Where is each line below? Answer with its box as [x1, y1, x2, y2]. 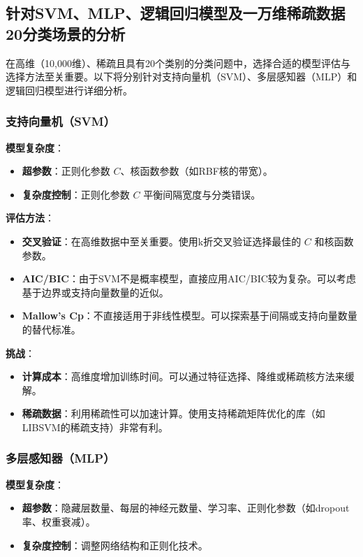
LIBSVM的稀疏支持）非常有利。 [22, 419, 168, 434]
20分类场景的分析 [6, 22, 126, 44]
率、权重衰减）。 [22, 514, 96, 528]
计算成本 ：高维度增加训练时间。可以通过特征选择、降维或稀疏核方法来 [22, 369, 345, 384]
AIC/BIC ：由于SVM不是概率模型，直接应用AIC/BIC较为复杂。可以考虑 [22, 271, 356, 286]
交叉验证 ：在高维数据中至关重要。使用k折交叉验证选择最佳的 [22, 233, 302, 248]
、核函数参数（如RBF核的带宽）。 [120, 164, 273, 178]
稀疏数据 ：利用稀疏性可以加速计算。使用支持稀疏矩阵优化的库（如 [22, 406, 325, 421]
